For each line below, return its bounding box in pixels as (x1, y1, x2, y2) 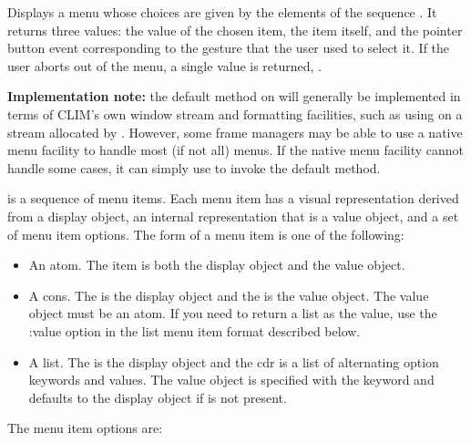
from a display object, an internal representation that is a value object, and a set (7, 206, 459, 225)
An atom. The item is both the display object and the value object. (28, 255, 405, 274)
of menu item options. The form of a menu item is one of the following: (7, 224, 404, 243)
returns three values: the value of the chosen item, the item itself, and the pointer (7, 20, 463, 39)
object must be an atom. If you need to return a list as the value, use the (28, 304, 437, 323)
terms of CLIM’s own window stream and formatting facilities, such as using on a (7, 104, 463, 123)
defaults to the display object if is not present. (28, 387, 287, 407)
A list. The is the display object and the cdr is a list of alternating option (28, 352, 439, 371)
